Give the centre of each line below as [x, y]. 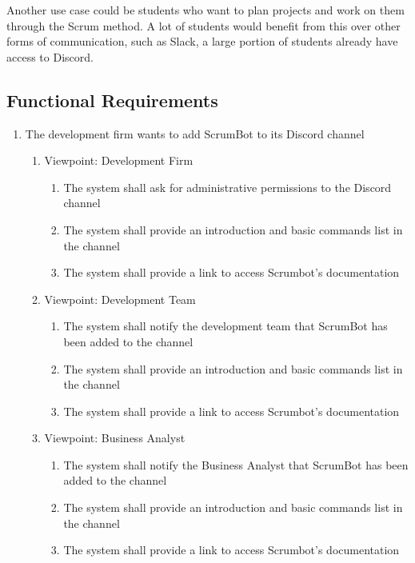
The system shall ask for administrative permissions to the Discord [227, 187]
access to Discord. [50, 56]
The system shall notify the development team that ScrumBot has [225, 326]
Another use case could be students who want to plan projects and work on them [206, 10]
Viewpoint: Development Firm [119, 160]
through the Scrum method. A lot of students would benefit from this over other [204, 25]
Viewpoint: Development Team [120, 299]
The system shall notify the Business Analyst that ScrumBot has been [236, 464]
